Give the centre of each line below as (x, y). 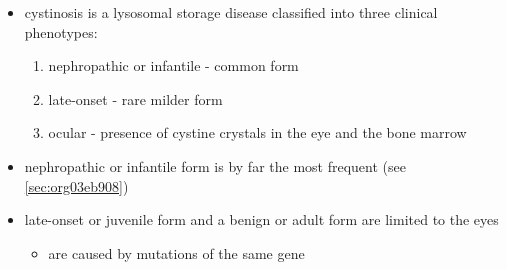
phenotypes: (61, 31)
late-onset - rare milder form (135, 98)
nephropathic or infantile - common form (173, 65)
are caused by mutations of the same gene (176, 252)
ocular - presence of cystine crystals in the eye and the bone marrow (257, 132)
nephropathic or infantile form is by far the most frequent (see (215, 165)
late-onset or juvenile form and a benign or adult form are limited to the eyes (261, 219)
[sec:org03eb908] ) (76, 185)
